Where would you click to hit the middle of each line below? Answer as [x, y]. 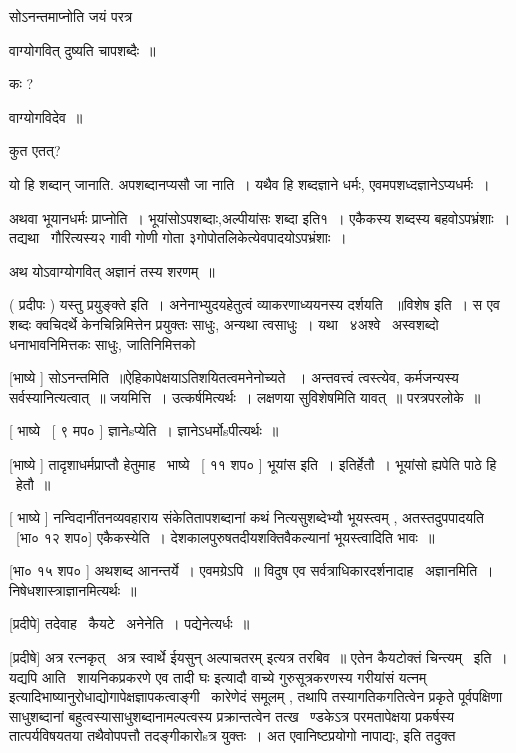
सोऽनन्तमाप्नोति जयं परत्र [71, 16]
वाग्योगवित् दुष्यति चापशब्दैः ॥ [82, 49]
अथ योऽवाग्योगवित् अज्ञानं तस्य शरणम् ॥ [112, 270]
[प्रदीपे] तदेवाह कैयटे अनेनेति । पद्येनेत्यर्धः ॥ [129, 623]
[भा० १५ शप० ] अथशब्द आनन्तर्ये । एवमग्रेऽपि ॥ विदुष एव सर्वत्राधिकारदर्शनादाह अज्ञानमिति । [251, 570]
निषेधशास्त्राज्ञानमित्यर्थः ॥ [73, 589]
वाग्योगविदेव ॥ [46, 116]
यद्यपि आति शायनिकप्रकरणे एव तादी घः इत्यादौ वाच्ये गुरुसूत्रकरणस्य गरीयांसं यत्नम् [218, 676]
